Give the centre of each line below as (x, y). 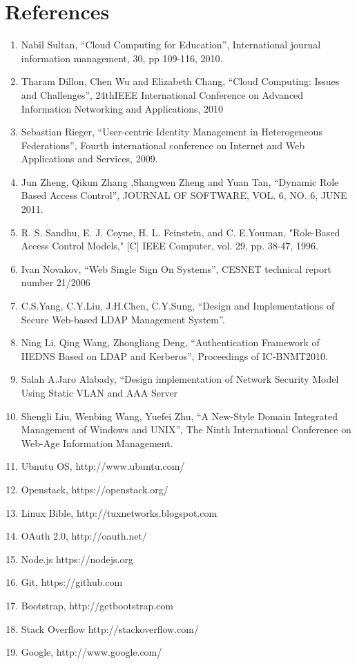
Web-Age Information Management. (97, 443)
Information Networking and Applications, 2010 (122, 108)
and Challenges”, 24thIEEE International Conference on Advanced (162, 94)
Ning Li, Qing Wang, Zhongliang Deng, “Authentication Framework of (170, 342)
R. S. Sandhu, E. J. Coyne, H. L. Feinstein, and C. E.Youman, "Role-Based (181, 232)
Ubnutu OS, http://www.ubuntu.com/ (103, 466)
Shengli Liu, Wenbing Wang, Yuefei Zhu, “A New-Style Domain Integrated (179, 416)
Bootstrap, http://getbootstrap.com (97, 605)
